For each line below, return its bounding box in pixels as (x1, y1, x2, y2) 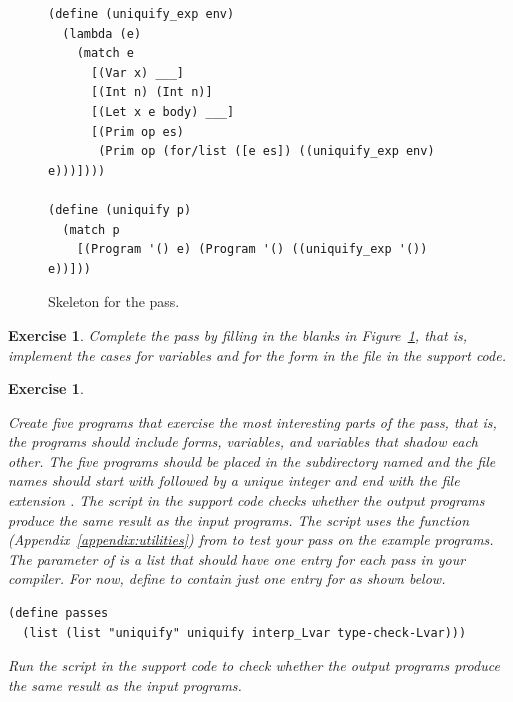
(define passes (8, 606, 109, 621)
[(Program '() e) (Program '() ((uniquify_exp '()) (76, 242, 428, 257)
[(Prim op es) (90, 124, 185, 139)
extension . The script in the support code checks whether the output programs (8, 490, 485, 511)
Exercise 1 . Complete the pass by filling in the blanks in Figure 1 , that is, (8, 324, 468, 345)
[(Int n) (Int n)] (90, 85, 213, 100)
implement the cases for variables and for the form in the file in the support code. (8, 344, 506, 365)
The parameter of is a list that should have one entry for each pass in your (8, 548, 466, 569)
